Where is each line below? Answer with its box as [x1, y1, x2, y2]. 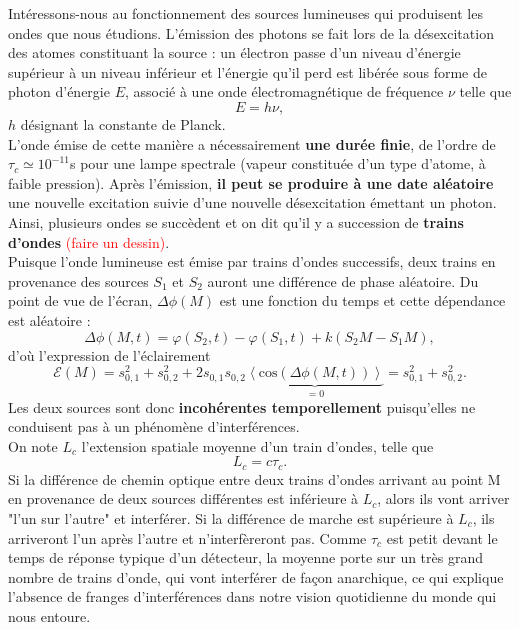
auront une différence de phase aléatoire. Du [207, 270, 479, 291]
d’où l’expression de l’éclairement [8, 344, 211, 365]
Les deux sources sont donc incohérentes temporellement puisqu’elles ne [8, 396, 476, 417]
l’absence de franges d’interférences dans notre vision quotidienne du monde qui [8, 586, 497, 607]
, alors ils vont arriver [377, 488, 510, 509]
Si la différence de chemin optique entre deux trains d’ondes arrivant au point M [8, 468, 501, 489]
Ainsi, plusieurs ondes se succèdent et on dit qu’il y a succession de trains [8, 211, 464, 232]
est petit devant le [386, 527, 498, 548]
